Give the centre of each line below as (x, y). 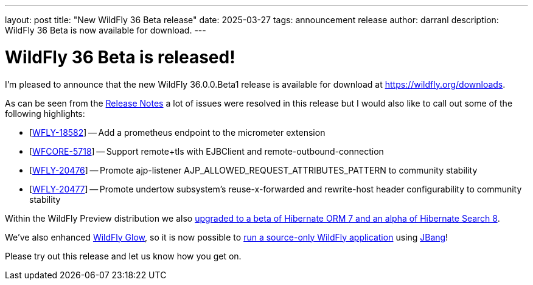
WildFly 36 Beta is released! (120, 57)
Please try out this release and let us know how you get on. (123, 256)
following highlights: (45, 113)
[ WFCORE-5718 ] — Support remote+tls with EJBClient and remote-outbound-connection (207, 151)
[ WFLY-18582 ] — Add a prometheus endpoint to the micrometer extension (177, 132)
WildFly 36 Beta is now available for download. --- (106, 30)
